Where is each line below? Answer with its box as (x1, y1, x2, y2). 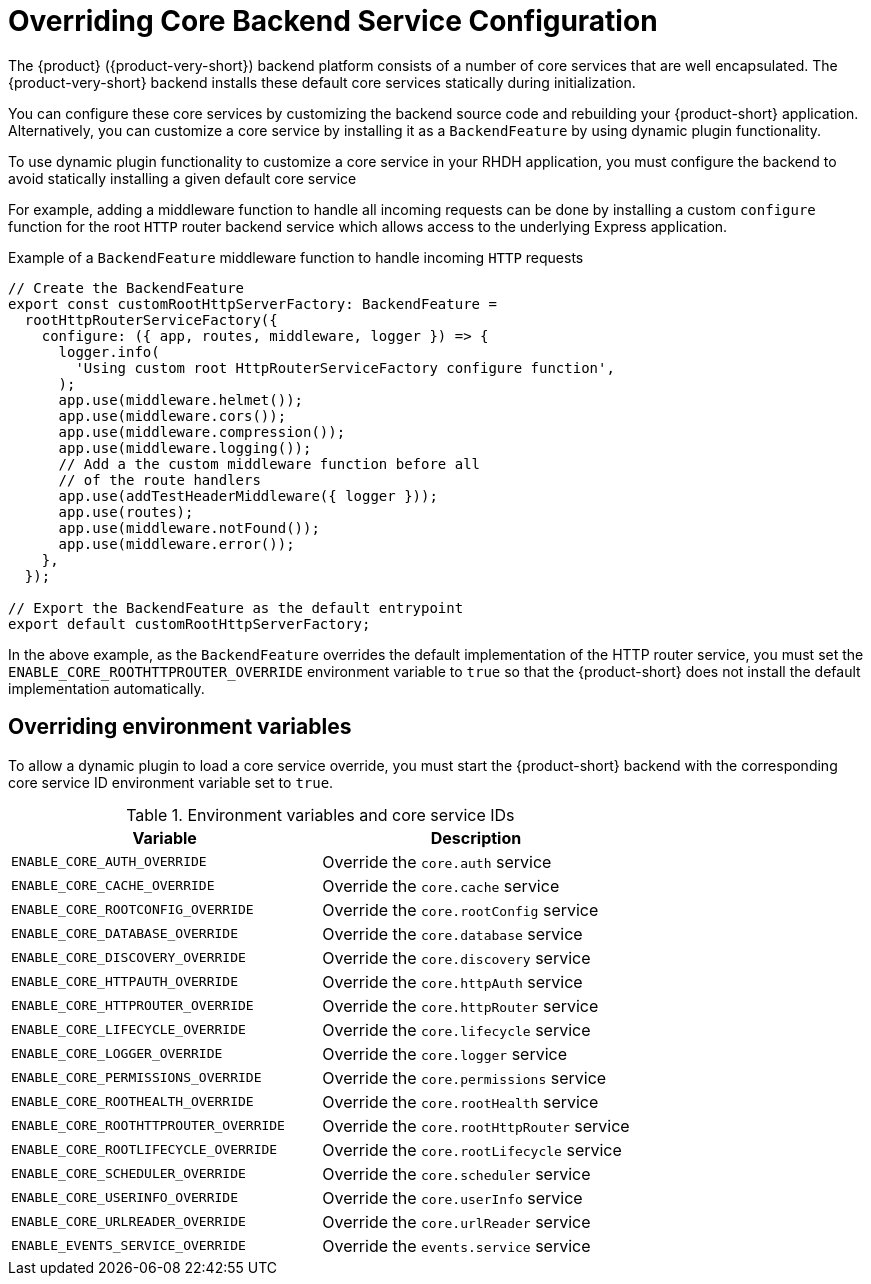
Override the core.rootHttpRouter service (322, 1115, 630, 1136)
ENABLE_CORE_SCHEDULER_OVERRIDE (11, 1166, 246, 1182)
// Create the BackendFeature (8, 279, 245, 296)
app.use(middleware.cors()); (58, 407, 287, 424)
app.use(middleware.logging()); (58, 439, 312, 456)
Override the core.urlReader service (322, 1211, 591, 1232)
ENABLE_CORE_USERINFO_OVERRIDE (11, 1190, 238, 1206)
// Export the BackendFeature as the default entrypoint (8, 599, 464, 616)
